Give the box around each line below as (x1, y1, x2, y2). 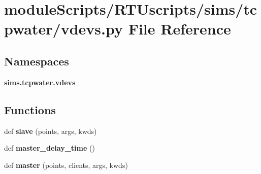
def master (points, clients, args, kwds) (4, 159, 128, 170)
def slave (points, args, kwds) (4, 125, 97, 136)
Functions (4, 101, 56, 117)
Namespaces (4, 53, 69, 68)
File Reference (128, 18, 231, 39)
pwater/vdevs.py (4, 18, 123, 39)
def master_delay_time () (4, 143, 95, 153)
